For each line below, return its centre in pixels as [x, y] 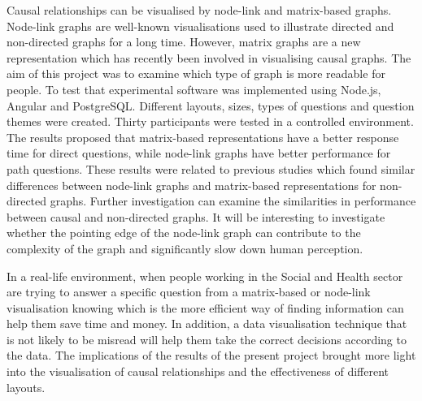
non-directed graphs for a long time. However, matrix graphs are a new [184, 42]
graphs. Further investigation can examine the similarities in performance [233, 201]
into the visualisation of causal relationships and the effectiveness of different [198, 371]
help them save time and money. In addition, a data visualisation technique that [207, 323]
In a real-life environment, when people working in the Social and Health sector [205, 276]
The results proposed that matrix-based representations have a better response [203, 137]
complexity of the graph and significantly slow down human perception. [185, 248]
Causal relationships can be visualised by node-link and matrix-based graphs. [199, 10]
